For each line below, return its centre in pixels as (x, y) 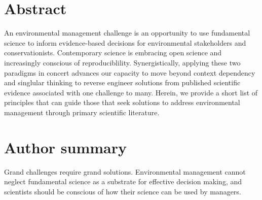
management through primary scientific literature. (82, 112)
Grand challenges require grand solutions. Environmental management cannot (125, 171)
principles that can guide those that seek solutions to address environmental (122, 102)
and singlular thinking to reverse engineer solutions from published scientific (122, 82)
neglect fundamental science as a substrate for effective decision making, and (123, 181)
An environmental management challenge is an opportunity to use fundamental (127, 33)
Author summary (66, 147)
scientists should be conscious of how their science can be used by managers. (123, 191)
